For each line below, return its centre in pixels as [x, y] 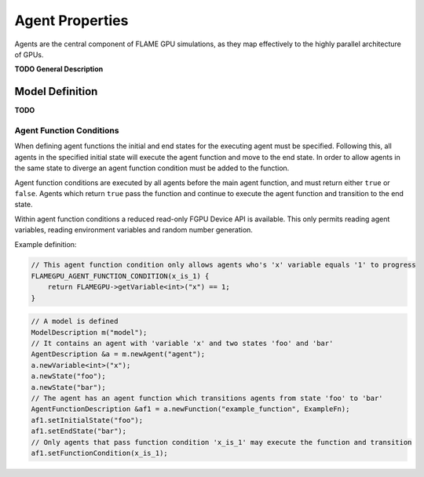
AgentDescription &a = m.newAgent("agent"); [118, 354]
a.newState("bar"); [68, 387]
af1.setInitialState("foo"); [87, 420]
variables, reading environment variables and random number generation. [133, 230]
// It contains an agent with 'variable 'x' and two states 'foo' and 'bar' [182, 344]
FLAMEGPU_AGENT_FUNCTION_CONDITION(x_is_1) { [120, 276]
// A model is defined [75, 321]
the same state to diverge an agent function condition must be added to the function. [152, 168]
